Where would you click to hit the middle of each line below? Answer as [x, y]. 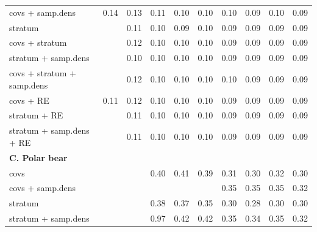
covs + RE [29, 100]
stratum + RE [36, 115]
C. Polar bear [38, 157]
